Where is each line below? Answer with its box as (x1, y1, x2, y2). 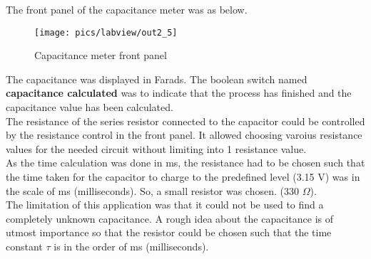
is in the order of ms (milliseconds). (54, 238, 209, 253)
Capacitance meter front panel (34, 48, 167, 63)
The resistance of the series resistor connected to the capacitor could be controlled (6, 113, 365, 128)
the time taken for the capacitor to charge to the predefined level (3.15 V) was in (6, 169, 360, 184)
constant (6, 238, 43, 253)
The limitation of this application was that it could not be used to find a (6, 197, 324, 212)
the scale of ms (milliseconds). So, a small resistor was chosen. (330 (6, 183, 299, 198)
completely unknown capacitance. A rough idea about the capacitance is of (6, 211, 334, 226)
